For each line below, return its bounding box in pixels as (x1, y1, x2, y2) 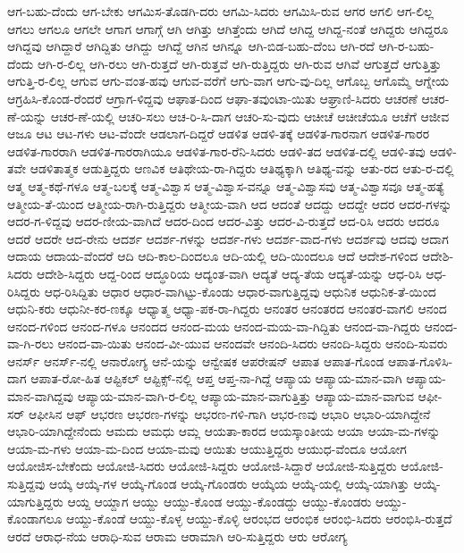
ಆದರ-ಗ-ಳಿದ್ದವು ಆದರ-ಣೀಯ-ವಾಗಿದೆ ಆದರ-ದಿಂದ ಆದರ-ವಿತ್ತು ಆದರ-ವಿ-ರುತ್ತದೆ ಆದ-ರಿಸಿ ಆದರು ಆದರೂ (7, 212, 440, 230)
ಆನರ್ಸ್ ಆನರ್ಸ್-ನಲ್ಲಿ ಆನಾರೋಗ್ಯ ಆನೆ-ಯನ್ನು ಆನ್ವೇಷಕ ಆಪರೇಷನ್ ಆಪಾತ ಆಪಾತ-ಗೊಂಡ (7, 351, 384, 370)
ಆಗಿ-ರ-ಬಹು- (378, 37, 434, 55)
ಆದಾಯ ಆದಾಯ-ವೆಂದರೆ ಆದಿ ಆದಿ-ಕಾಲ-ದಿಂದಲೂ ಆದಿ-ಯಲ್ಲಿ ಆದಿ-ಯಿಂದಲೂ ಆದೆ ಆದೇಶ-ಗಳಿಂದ (7, 247, 418, 265)
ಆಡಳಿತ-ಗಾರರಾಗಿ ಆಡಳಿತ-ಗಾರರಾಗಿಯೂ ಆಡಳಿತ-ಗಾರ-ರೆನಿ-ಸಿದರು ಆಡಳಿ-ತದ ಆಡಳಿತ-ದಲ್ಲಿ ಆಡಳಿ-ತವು (7, 141, 426, 160)
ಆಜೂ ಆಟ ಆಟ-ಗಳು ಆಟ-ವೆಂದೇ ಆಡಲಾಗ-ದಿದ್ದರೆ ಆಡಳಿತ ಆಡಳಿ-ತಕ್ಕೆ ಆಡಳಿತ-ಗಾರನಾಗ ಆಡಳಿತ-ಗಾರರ (7, 124, 430, 143)
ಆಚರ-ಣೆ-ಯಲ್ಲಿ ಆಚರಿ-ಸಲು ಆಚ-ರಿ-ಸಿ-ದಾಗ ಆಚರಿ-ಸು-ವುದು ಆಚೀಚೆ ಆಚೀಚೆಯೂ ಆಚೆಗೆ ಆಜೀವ (50, 106, 450, 125)
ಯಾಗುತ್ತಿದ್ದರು (7, 491, 63, 510)
